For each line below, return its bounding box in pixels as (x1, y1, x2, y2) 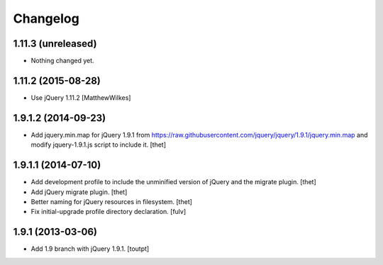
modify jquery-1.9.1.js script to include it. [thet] (30, 140, 167, 149)
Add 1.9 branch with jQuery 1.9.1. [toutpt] (30, 244, 150, 253)
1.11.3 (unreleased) (13, 38, 97, 50)
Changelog (13, 11, 79, 26)
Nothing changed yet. (30, 57, 95, 65)
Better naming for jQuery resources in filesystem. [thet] (30, 197, 193, 205)
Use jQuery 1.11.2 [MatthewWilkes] (30, 93, 131, 102)
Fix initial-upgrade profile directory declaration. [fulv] (30, 208, 187, 216)
